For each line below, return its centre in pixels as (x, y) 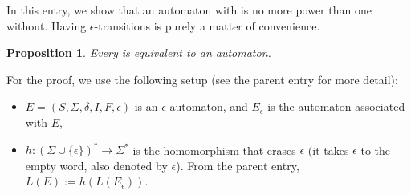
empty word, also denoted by (96, 165)
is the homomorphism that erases (214, 150)
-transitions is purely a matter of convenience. (207, 25)
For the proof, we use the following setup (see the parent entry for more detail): (202, 79)
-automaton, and (207, 106)
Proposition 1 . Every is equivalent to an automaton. (139, 53)
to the (376, 150)
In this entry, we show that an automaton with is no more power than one (189, 10)
